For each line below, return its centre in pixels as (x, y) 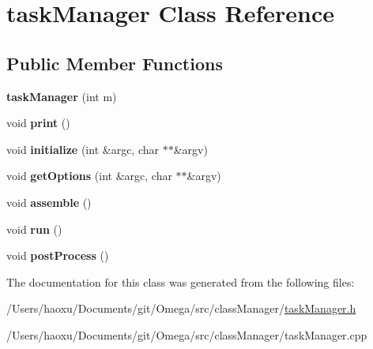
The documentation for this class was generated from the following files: (181, 281)
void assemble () (49, 202)
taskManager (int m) (62, 96)
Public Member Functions (115, 63)
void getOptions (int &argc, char (89, 176)
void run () (34, 229)
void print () (38, 123)
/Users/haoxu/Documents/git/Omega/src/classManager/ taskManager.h (181, 308)
